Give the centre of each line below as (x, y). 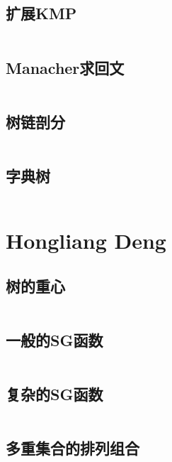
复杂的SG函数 (55, 393)
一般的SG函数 (55, 339)
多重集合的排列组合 (73, 448)
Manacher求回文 (65, 67)
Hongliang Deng (86, 240)
